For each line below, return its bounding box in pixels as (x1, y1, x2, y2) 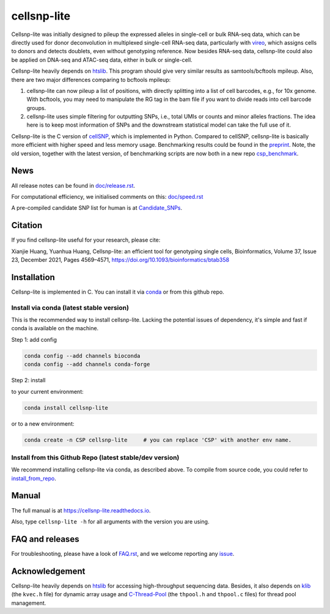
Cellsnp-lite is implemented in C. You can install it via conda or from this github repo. (11, 288, 224, 295)
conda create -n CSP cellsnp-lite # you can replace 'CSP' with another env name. (24, 436, 292, 443)
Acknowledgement (11, 566, 86, 576)
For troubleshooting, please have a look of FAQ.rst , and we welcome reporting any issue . (11, 550, 235, 557)
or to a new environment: (11, 420, 75, 427)
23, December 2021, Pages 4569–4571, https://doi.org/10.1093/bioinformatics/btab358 (11, 256, 229, 263)
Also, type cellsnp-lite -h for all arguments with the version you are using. (11, 517, 210, 525)
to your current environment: (11, 388, 84, 395)
